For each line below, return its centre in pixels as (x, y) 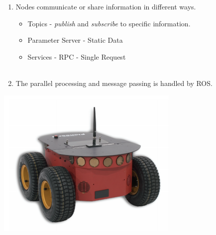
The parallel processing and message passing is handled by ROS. (114, 83)
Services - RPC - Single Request (77, 56)
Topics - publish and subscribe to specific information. (109, 23)
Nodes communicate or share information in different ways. (106, 6)
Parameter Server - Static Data (75, 40)
